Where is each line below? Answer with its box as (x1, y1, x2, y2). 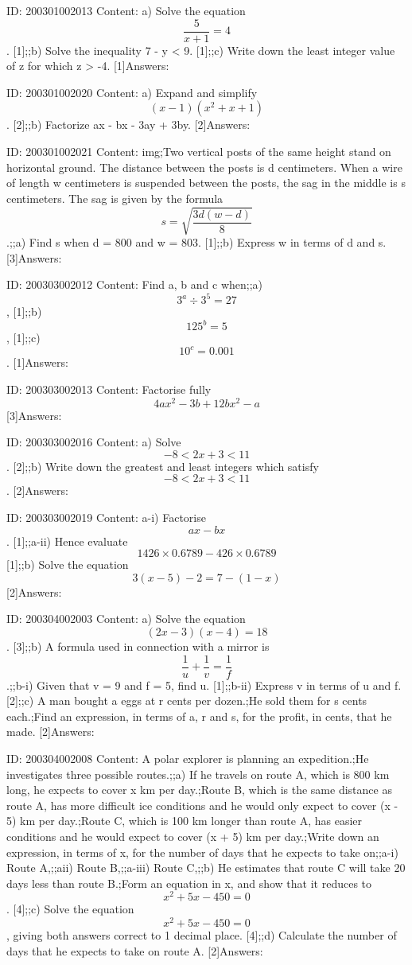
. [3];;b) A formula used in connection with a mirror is (6, 638, 270, 655)
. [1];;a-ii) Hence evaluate (6, 532, 128, 549)
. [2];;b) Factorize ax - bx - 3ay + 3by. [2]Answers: (6, 116, 251, 133)
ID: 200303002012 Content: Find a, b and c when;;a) (6, 276, 263, 293)
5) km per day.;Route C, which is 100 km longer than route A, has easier (6, 812, 363, 829)
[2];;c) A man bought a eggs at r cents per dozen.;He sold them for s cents (6, 692, 367, 709)
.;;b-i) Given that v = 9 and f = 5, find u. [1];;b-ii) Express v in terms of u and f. (6, 676, 402, 693)
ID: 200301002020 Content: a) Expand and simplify (6, 84, 258, 100)
